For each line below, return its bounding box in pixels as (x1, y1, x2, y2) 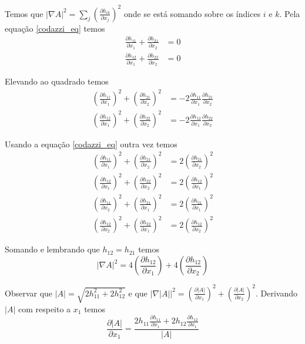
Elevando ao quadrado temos (5, 75, 109, 87)
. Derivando (256, 286, 298, 299)
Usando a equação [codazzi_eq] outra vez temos (5, 137, 177, 150)
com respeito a (18, 302, 71, 315)
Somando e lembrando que (5, 243, 100, 255)
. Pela (279, 7, 300, 19)
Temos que (5, 7, 43, 19)
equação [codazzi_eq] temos (5, 22, 105, 34)
